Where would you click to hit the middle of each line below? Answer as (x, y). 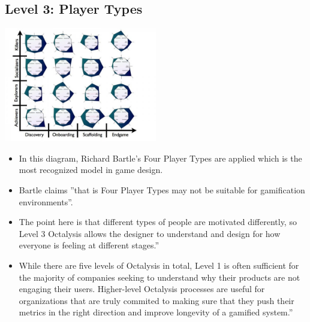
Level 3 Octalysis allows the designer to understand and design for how (150, 233)
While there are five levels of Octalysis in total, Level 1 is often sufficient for (159, 265)
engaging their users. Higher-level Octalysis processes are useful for (142, 289)
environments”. (46, 201)
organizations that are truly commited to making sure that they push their (156, 300)
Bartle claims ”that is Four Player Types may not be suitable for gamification (162, 189)
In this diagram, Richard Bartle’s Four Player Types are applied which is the (160, 158)
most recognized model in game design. (91, 170)
